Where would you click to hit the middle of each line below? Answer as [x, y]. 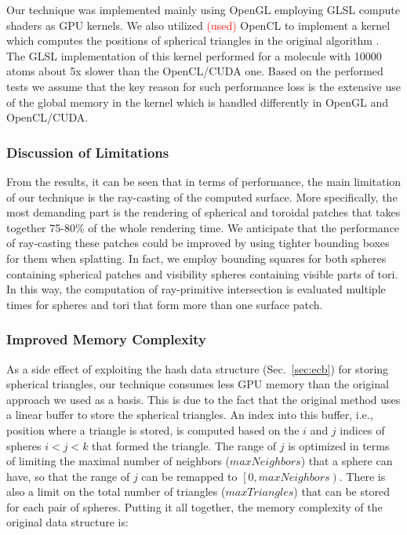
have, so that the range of [68, 476]
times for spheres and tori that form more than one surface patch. [165, 304]
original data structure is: [67, 522]
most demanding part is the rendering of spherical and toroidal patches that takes [203, 212]
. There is [362, 476]
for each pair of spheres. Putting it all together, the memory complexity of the [194, 506]
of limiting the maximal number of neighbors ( [118, 461]
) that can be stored [342, 491]
